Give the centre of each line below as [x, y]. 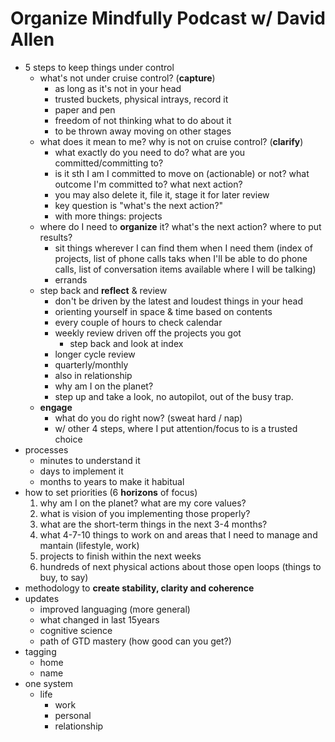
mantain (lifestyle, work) [89, 545]
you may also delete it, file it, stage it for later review [162, 194]
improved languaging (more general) [115, 609]
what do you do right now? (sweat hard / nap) [148, 418]
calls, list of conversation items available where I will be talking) [185, 269]
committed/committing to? [109, 163]
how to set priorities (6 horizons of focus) [111, 492]
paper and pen [85, 109]
